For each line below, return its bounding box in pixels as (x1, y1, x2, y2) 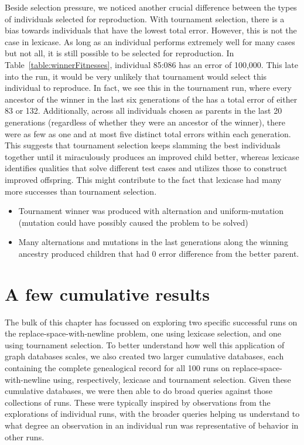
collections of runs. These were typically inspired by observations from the (5, 396, 271, 408)
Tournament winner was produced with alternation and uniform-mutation (18, 205, 284, 217)
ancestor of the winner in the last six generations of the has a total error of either (5, 93, 298, 105)
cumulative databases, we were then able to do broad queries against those (5, 385, 273, 397)
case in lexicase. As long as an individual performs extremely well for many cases (5, 35, 295, 47)
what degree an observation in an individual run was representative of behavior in (5, 419, 299, 431)
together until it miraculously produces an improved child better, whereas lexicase (5, 150, 299, 162)
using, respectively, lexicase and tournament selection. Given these (53, 373, 291, 385)
